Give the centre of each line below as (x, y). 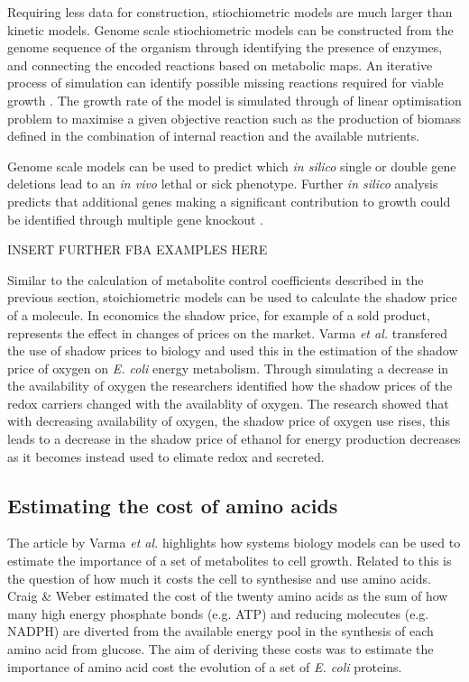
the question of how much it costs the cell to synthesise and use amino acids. (219, 578)
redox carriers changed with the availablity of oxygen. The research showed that (228, 403)
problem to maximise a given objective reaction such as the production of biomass (234, 118)
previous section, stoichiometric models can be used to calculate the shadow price (232, 297)
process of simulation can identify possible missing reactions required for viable (225, 83)
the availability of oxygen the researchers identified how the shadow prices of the (230, 386)
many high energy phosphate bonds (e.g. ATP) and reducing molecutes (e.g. (218, 613)
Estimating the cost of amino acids (173, 505)
